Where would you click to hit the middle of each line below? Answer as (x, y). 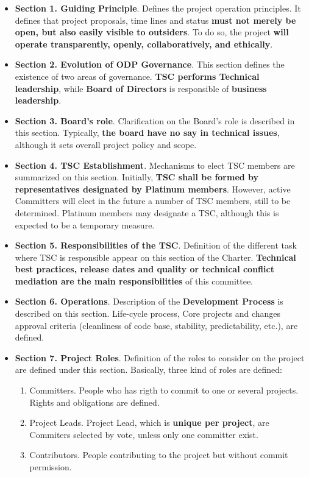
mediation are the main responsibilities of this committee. (134, 281)
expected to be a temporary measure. (85, 224)
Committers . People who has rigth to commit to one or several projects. (164, 390)
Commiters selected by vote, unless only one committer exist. (144, 434)
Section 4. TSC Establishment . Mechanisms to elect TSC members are (155, 165)
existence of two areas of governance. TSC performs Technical (137, 76)
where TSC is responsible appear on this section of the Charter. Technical (155, 257)
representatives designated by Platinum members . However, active (153, 189)
